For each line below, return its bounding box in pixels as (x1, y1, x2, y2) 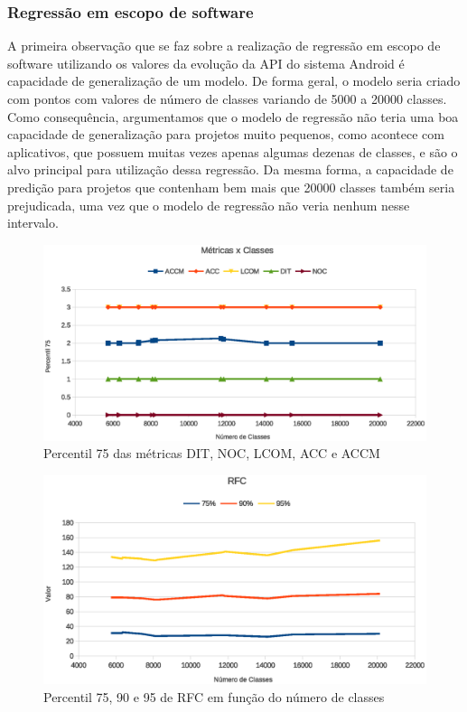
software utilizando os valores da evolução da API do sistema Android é (7, 53, 405, 72)
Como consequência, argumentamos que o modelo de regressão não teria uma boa (7, 107, 459, 126)
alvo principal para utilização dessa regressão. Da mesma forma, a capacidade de (7, 160, 453, 179)
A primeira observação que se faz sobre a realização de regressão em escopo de (7, 36, 441, 55)
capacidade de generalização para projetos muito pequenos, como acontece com (7, 125, 444, 144)
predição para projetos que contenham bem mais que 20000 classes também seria (7, 177, 455, 196)
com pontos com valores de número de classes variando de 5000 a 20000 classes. (7, 89, 447, 108)
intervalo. (7, 213, 59, 232)
